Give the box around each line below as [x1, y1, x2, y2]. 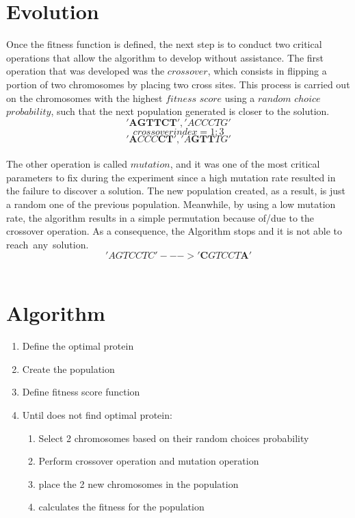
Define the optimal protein [22, 339, 134, 353]
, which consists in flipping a [207, 64, 327, 78]
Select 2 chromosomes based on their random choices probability [38, 430, 309, 445]
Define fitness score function [22, 385, 140, 399]
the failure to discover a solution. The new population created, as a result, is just [6, 183, 346, 198]
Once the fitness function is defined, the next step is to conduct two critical [6, 37, 322, 51]
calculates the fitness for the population [38, 500, 205, 514]
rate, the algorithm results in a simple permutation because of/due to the [6, 210, 315, 224]
